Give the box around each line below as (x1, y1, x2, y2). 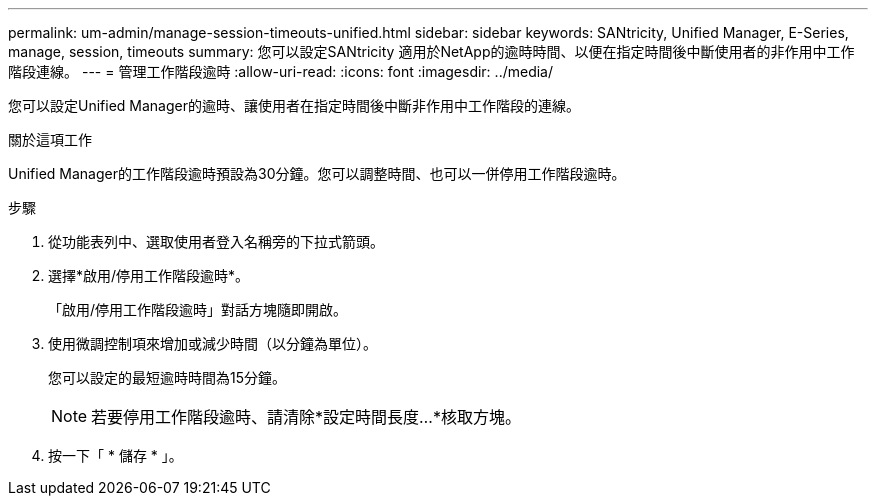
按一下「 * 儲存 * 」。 (48, 447, 183, 464)
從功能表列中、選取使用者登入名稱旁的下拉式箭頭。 (48, 233, 384, 250)
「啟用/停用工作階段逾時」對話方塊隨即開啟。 (48, 301, 348, 318)
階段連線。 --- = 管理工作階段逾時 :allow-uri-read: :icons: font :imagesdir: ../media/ (8, 63, 554, 80)
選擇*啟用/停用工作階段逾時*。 (48, 267, 250, 284)
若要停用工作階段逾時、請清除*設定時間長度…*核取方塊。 (91, 407, 521, 427)
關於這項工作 (8, 131, 92, 148)
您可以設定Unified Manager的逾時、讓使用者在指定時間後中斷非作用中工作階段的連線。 (8, 97, 580, 114)
